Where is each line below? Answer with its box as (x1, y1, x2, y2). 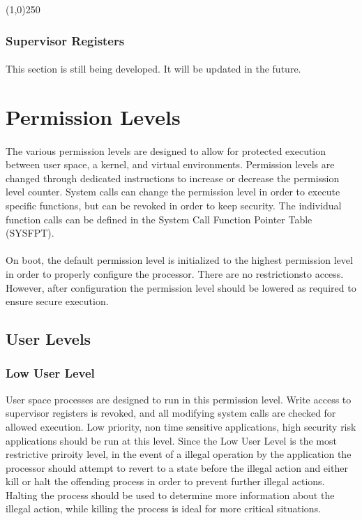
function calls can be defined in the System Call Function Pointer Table (6, 211, 312, 226)
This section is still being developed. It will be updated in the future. (6, 61, 301, 76)
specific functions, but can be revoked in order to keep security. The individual (6, 198, 342, 212)
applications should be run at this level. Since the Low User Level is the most (6, 433, 337, 447)
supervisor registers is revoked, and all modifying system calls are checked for (6, 406, 336, 420)
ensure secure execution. (6, 294, 109, 309)
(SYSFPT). (6, 225, 54, 240)
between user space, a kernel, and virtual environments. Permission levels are (6, 157, 335, 172)
